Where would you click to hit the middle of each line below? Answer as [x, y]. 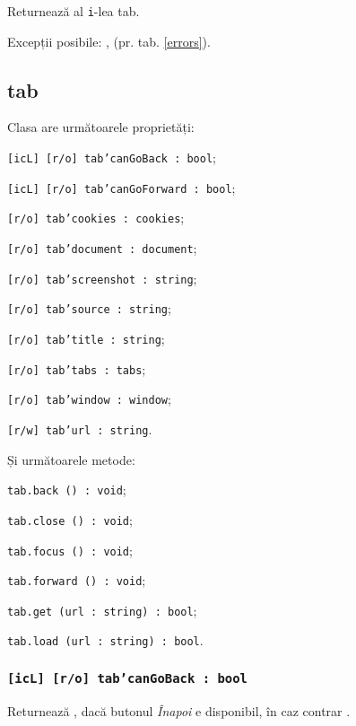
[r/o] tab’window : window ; [89, 399]
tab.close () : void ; [70, 519]
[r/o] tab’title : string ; [86, 338]
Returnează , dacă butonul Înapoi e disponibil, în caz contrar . [179, 710]
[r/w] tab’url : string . [80, 429]
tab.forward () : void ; [77, 580]
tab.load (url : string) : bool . [105, 640]
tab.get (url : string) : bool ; [102, 610]
